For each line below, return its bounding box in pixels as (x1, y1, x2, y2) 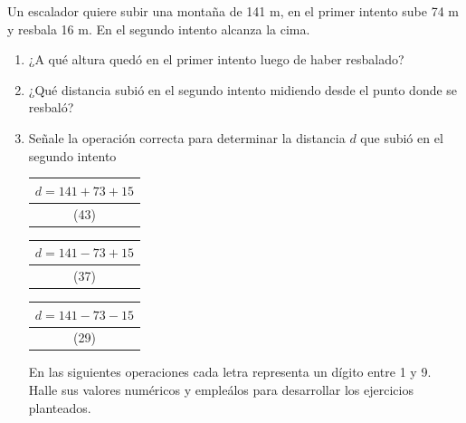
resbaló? (28, 98, 74, 117)
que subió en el (360, 128, 443, 147)
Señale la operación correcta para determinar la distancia (28, 128, 346, 147)
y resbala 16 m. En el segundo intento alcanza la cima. (7, 19, 310, 38)
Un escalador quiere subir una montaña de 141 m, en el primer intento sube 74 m (7, 2, 459, 20)
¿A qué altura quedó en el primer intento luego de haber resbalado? (28, 50, 404, 69)
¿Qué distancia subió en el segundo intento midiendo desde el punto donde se (28, 80, 458, 99)
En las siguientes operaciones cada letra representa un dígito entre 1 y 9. (28, 362, 432, 381)
